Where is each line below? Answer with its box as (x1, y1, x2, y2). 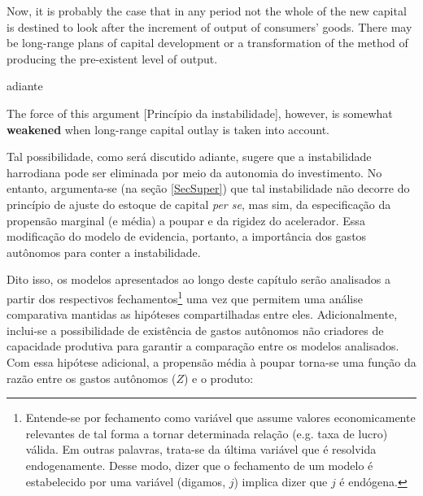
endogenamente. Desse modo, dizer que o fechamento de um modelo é (25, 456, 373, 473)
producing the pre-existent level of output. (7, 50, 218, 67)
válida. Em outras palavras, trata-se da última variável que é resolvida (25, 441, 377, 458)
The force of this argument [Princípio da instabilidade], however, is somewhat (7, 104, 393, 121)
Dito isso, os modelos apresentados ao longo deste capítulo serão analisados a (7, 271, 390, 288)
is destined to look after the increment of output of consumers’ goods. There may (7, 18, 412, 35)
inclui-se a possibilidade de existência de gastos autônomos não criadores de (7, 321, 384, 338)
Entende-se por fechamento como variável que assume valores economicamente (25, 409, 416, 426)
